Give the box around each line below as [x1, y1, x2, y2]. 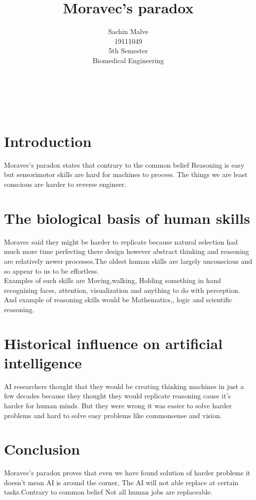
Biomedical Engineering [92, 55, 164, 65]
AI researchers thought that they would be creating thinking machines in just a [4, 381, 244, 391]
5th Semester [109, 45, 148, 56]
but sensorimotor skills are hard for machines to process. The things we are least [4, 169, 248, 179]
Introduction [4, 131, 92, 151]
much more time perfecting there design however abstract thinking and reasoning [4, 246, 250, 256]
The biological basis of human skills [4, 208, 250, 228]
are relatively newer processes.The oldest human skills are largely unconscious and [4, 255, 253, 266]
